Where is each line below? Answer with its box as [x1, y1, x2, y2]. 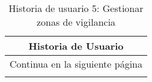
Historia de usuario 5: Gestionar [8, 1, 144, 15]
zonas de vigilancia [36, 15, 116, 29]
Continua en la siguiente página [10, 57, 142, 71]
